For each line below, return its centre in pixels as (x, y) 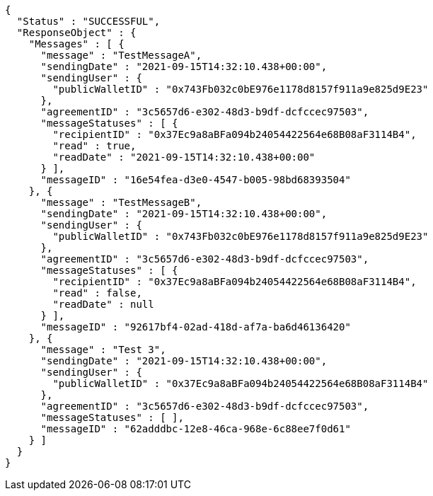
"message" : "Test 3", (103, 350)
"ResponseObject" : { (76, 33)
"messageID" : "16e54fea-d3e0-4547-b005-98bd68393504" (196, 180)
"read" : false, (97, 293)
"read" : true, (94, 146)
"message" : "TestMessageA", (121, 55)
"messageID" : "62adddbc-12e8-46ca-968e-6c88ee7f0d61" (196, 429)
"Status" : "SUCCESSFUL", (88, 21)
